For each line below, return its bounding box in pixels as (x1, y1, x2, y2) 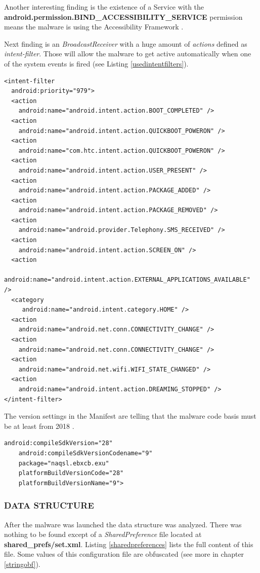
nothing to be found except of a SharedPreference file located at (4, 529, 202, 540)
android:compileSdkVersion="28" (4, 440, 113, 447)
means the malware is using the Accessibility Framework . (4, 21, 184, 32)
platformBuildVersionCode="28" (18, 469, 124, 477)
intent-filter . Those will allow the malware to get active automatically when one (4, 48, 251, 59)
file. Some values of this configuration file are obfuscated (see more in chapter (4, 549, 244, 559)
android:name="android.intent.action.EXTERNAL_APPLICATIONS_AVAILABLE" (4, 276, 250, 284)
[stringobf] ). (4, 558, 40, 569)
